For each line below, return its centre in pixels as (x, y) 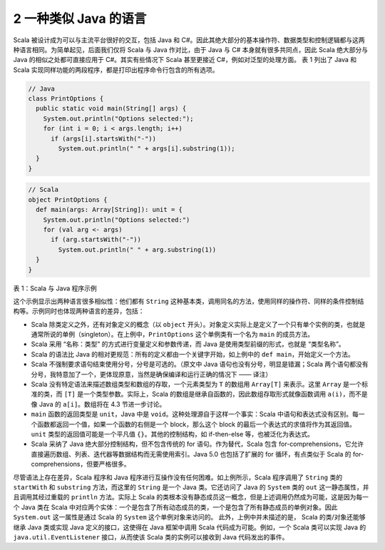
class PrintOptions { (66, 99)
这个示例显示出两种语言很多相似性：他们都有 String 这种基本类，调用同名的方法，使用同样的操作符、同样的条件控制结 (189, 301)
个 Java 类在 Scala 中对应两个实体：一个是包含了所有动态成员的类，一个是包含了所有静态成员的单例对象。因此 (175, 507)
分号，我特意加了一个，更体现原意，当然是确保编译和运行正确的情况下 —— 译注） (152, 374)
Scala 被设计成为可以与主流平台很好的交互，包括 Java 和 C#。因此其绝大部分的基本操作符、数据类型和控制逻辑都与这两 (189, 40)
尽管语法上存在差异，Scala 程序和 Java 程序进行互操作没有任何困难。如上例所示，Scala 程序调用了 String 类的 (178, 477)
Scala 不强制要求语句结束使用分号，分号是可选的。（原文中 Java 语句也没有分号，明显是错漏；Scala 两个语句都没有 (200, 365)
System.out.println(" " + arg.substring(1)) (137, 249)
